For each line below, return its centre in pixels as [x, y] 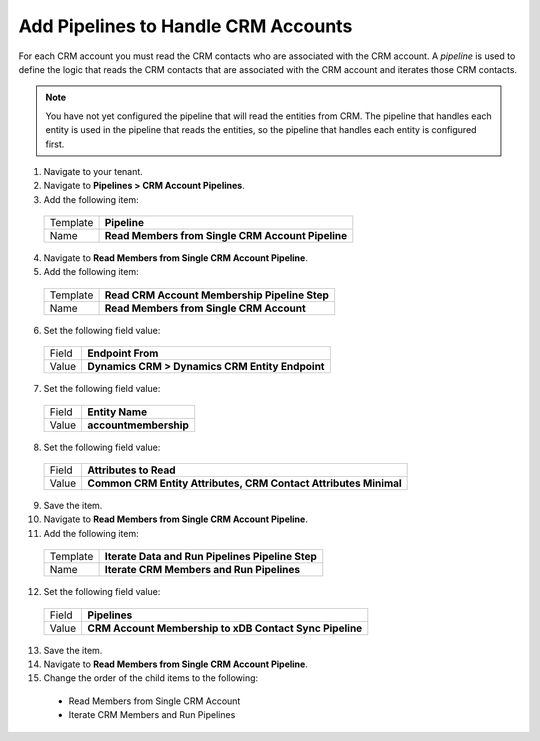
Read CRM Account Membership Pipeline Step [217, 295]
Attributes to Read [131, 470]
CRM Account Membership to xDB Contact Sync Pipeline [225, 628]
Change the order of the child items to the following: [151, 678]
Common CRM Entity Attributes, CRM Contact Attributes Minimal [244, 483]
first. [55, 144]
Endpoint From [123, 353]
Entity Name [117, 412]
